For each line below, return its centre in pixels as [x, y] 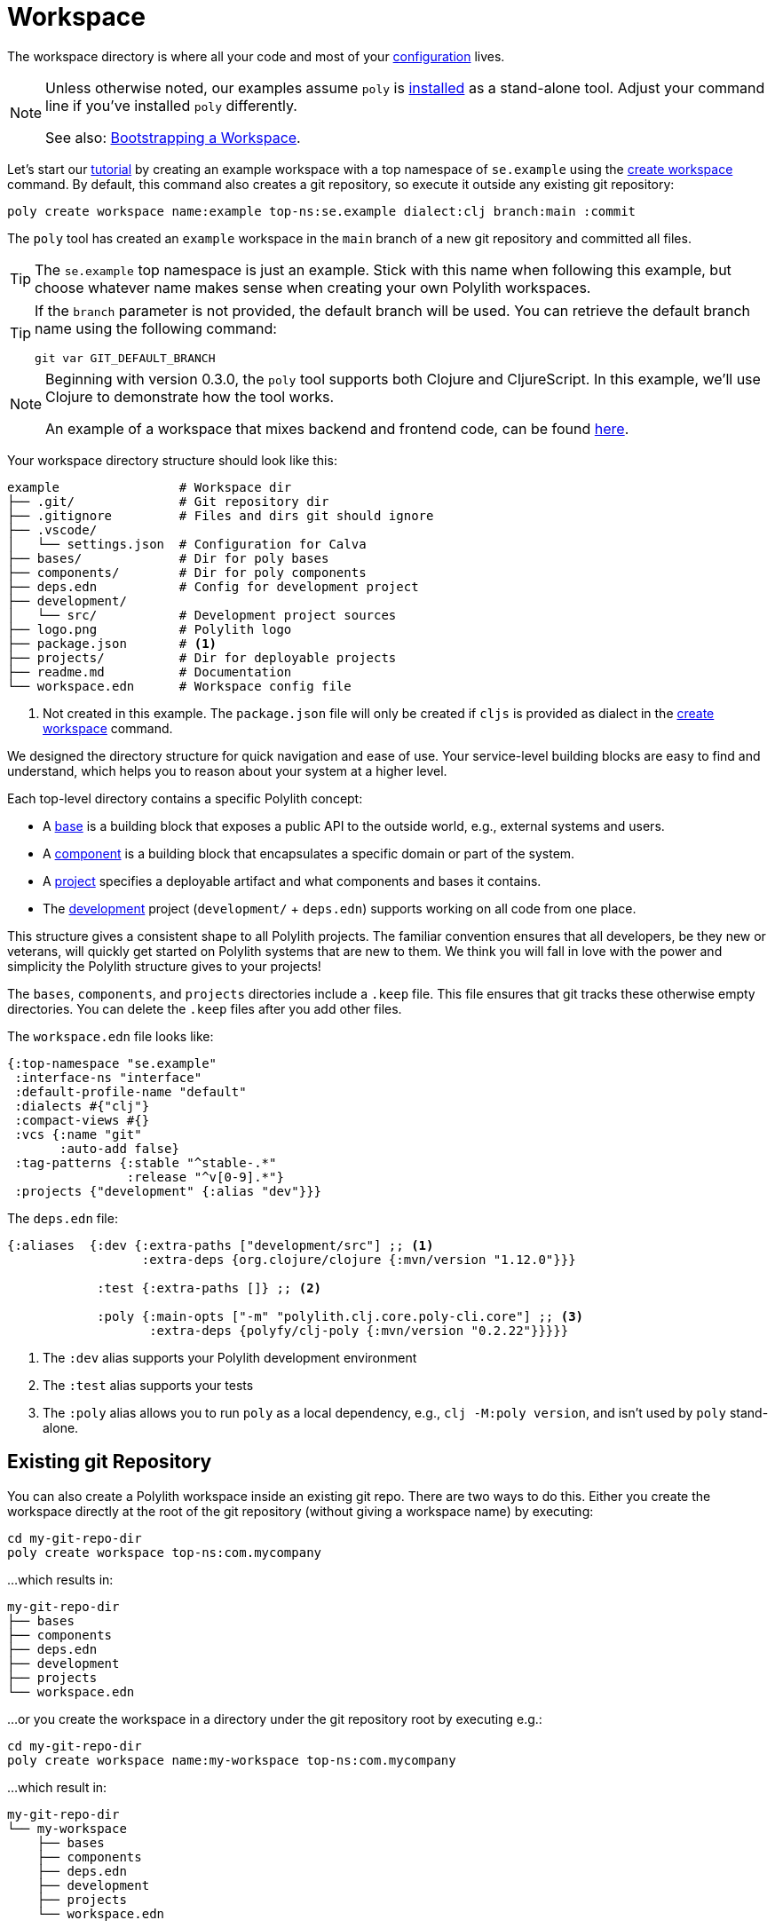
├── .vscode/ [52, 529]
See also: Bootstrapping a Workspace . [173, 137]
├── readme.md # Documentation [150, 672]
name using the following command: [156, 328]
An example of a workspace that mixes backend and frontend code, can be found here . [337, 428]
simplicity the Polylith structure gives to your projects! [164, 966]
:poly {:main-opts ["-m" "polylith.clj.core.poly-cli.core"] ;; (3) [340, 1316]
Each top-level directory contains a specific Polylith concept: [185, 798]
